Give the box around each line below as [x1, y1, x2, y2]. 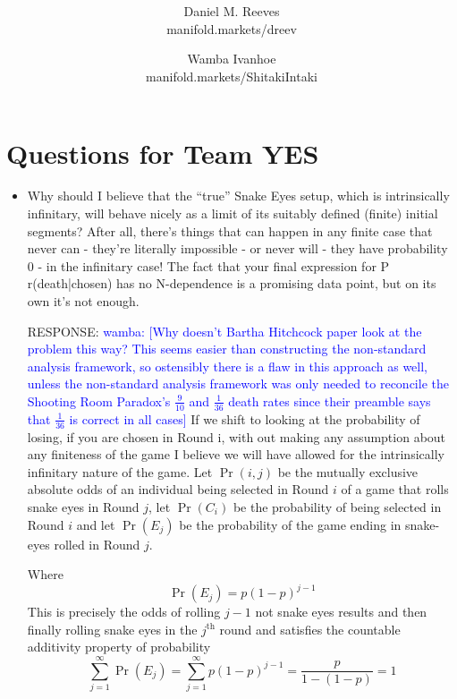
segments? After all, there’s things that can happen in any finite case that [27, 221, 433, 240]
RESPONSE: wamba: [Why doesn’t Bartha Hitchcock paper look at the [27, 321, 422, 340]
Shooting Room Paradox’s [27, 391, 171, 410]
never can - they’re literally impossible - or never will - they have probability [27, 239, 448, 258]
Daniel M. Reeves [183, 2, 280, 21]
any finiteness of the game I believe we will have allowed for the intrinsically [27, 445, 444, 464]
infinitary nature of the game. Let [27, 462, 213, 481]
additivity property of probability [27, 637, 211, 656]
